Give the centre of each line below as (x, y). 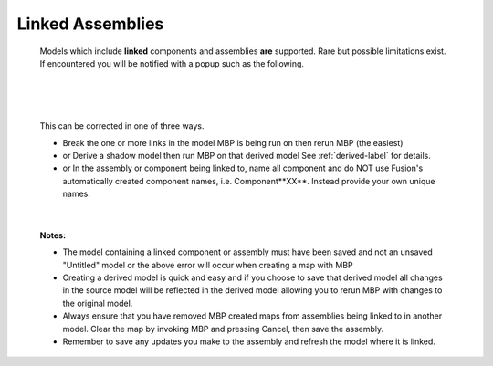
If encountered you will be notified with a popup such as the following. (172, 63)
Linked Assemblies (90, 24)
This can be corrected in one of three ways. (122, 126)
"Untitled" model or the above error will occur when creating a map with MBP (208, 265)
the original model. (98, 303)
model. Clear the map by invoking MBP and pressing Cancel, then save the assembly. (223, 329)
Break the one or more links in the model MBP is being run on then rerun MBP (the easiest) (233, 142)
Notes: (53, 235)
